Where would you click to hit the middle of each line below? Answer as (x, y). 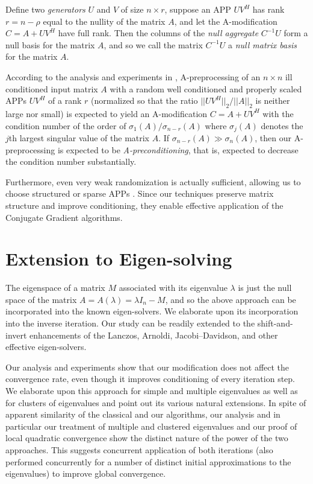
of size (132, 9)
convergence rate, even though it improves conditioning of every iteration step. (150, 379)
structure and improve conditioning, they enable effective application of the (144, 205)
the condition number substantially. (71, 161)
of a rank (65, 100)
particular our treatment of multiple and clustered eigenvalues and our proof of (151, 426)
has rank (268, 9)
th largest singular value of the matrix (79, 138)
